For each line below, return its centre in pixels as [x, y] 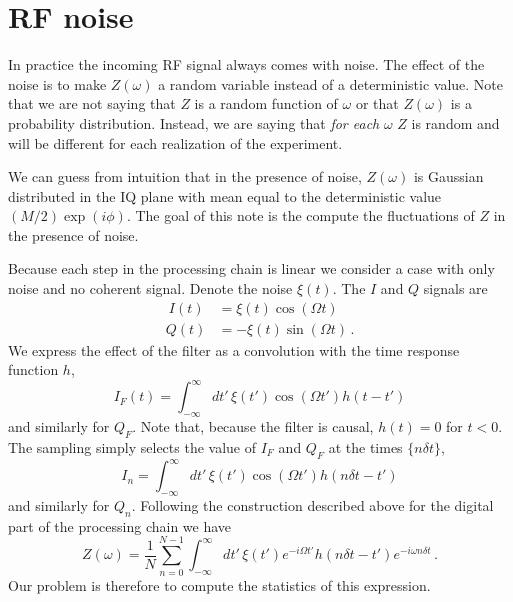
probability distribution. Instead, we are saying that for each [194, 122]
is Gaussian [448, 176]
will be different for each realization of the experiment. [175, 142]
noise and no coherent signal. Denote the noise [150, 288]
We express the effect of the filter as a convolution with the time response [234, 349]
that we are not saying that [92, 103]
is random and [455, 122]
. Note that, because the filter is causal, [253, 426]
